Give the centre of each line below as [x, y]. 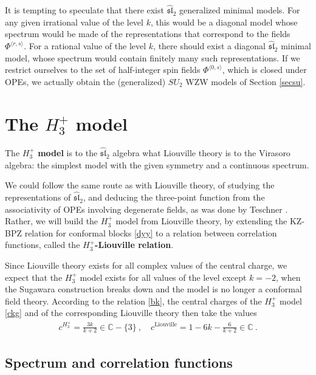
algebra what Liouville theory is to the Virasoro [201, 152]
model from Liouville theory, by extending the [201, 221]
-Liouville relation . [134, 245]
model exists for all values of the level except [163, 277]
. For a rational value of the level [85, 46]
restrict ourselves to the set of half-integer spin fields [103, 70]
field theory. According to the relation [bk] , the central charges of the [133, 301]
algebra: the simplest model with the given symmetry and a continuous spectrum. [157, 164]
